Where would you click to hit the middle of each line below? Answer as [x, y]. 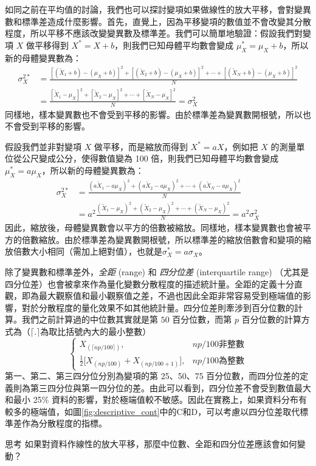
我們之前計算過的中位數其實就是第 [90, 319]
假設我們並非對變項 [43, 146]
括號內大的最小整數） [108, 331]
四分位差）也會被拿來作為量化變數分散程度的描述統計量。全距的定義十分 [149, 283]
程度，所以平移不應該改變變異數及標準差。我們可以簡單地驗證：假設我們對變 [158, 33]
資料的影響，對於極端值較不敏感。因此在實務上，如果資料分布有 [180, 399]
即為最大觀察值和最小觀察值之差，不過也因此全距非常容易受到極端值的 [162, 296]
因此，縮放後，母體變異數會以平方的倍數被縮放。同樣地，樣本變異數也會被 [154, 228]
